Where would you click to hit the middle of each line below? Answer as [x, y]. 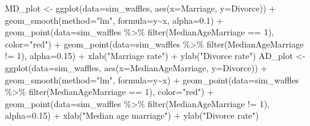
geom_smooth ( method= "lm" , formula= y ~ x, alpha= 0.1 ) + [114, 20]
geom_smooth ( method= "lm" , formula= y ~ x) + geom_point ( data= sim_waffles [152, 79]
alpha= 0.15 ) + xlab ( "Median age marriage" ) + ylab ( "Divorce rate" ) [132, 115]
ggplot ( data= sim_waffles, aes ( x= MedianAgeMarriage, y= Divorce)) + [136, 67]
